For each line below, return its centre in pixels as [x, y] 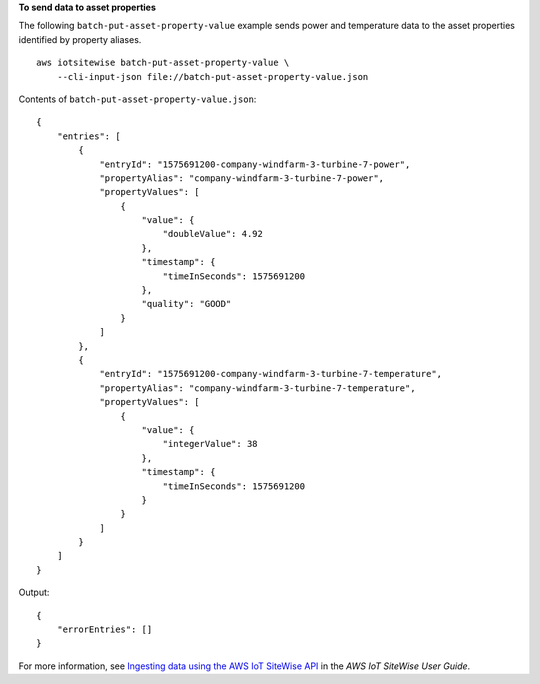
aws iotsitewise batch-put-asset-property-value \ [163, 63]
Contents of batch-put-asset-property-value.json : [137, 99]
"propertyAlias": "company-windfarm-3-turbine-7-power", [242, 178]
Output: [34, 592]
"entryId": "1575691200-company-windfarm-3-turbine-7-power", [255, 164]
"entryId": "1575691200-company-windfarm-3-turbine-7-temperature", [271, 374]
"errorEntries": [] [104, 629]
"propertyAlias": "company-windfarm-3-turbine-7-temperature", [257, 388]
